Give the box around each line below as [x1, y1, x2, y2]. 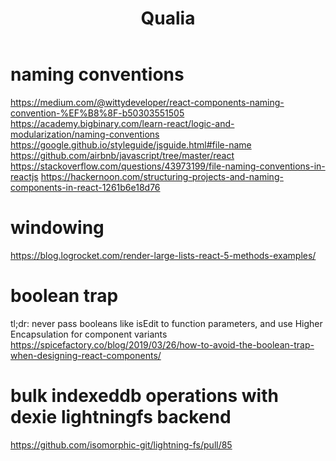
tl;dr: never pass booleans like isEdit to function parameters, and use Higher [10, 317, 323, 329]
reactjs [10, 170, 39, 182]
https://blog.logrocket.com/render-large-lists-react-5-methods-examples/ [10, 249, 317, 261]
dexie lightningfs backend [10, 406, 232, 428]
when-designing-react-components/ [10, 349, 162, 361]
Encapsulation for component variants [10, 328, 168, 340]
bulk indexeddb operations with [10, 385, 279, 407]
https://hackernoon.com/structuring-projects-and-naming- [40, 170, 284, 182]
